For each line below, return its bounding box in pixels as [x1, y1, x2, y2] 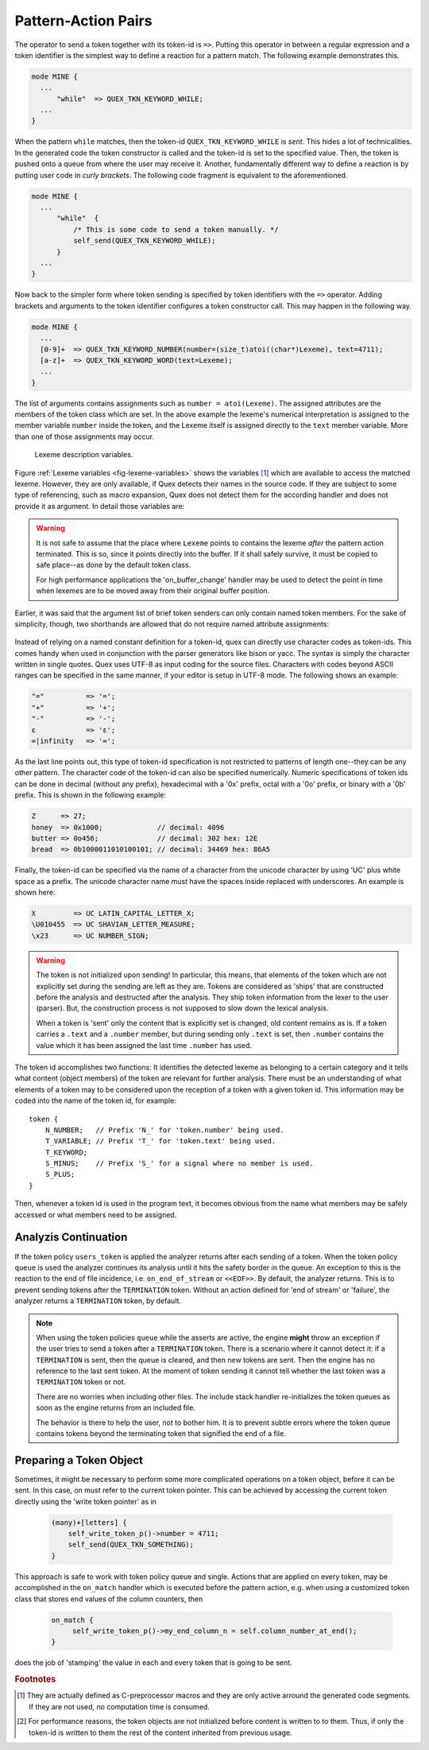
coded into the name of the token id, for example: [14, 1096, 176, 1105]
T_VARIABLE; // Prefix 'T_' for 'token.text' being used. [44, 1137, 276, 1146]
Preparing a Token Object [14, 1453, 143, 1467]
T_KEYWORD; [44, 1147, 88, 1157]
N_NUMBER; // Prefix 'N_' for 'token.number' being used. [44, 1125, 285, 1135]
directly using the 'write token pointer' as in [14, 1496, 157, 1506]
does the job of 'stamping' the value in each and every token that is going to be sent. [14, 1658, 293, 1667]
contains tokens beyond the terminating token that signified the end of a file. [36, 1429, 286, 1438]
